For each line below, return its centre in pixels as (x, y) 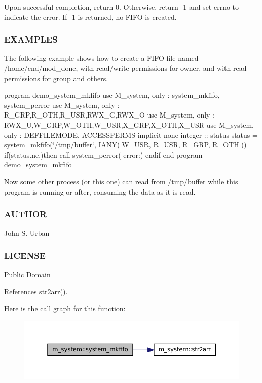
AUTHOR (26, 214)
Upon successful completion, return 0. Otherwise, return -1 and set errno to (122, 7)
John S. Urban (27, 233)
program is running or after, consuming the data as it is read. (100, 191)
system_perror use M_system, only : (62, 105)
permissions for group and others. (56, 78)
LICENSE (25, 255)
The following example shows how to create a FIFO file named (101, 58)
